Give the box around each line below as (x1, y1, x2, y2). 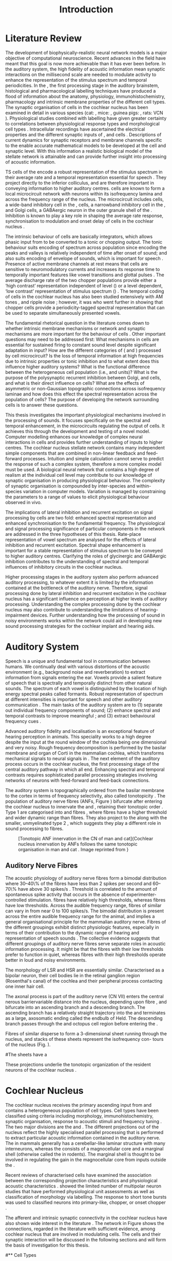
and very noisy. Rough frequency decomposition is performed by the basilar (5, 744, 167, 750)
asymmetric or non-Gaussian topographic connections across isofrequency (5, 385, 166, 391)
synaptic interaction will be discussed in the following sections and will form (5, 1236, 166, 1242)
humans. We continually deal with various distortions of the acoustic (5, 663, 150, 670)
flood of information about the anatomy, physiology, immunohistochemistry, (5, 93, 165, 99)
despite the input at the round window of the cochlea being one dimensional (5, 739, 167, 745)
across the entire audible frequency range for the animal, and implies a (5, 913, 155, 919)
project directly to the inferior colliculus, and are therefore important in (5, 179, 154, 186)
